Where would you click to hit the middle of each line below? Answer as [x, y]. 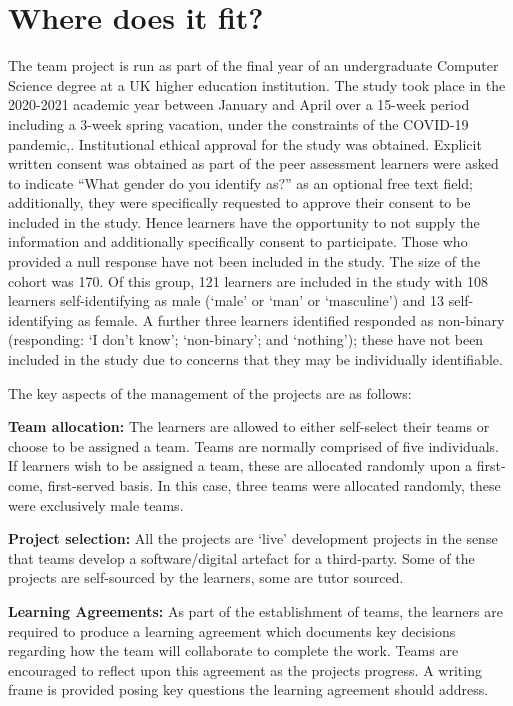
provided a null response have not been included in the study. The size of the [244, 261]
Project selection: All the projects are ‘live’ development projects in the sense [253, 538]
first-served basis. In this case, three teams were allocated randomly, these [274, 485]
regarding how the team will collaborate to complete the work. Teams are [233, 650]
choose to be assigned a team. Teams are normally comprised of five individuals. [253, 445]
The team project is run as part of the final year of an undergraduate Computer [253, 65]
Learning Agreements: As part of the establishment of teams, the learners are [255, 610]
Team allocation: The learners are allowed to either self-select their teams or [249, 426]
